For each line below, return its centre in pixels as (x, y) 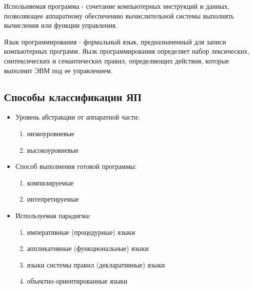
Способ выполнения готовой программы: (76, 166)
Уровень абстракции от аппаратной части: (78, 117)
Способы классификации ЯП (73, 96)
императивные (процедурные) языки (81, 232)
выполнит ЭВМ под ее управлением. (58, 70)
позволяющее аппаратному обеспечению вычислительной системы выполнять (119, 15)
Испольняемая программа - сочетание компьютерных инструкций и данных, (117, 6)
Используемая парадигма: (53, 215)
